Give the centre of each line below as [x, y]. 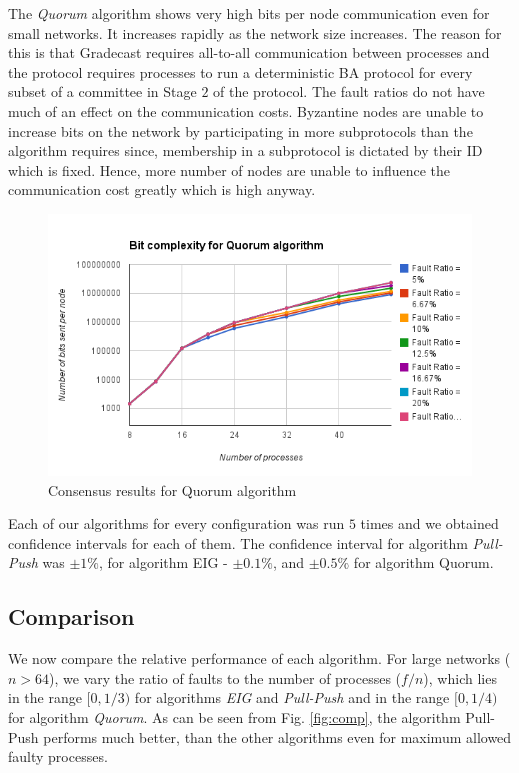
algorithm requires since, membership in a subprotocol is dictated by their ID [245, 150]
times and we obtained [429, 523]
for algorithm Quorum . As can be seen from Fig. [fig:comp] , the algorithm [234, 717]
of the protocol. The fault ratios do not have [349, 91]
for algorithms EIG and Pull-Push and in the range [292, 697]
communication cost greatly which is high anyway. [162, 189]
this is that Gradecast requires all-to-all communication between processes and [249, 52]
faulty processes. [58, 756]
